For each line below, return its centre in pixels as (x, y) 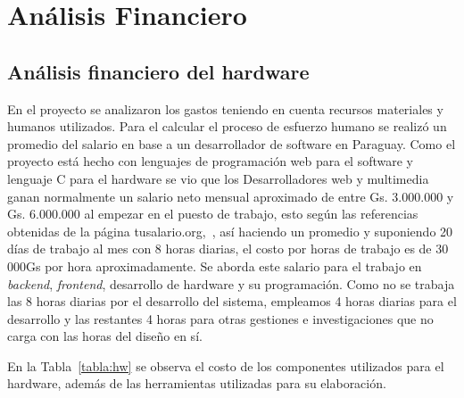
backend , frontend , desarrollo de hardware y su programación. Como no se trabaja (231, 283)
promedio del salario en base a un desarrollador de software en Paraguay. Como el (232, 143)
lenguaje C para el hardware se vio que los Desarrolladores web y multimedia (218, 178)
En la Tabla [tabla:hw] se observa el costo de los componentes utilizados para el (226, 365)
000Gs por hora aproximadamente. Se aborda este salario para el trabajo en (215, 265)
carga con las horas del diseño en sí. (105, 336)
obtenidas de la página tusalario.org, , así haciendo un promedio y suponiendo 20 (230, 231)
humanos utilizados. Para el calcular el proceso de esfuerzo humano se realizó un (227, 126)
